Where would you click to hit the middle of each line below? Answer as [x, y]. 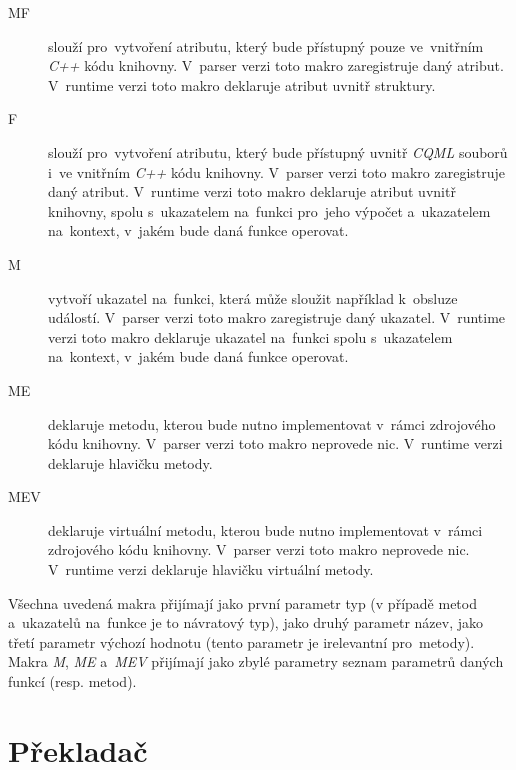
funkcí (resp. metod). [72, 681]
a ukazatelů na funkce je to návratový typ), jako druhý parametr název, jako [246, 622]
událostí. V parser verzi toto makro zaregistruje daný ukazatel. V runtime [277, 317]
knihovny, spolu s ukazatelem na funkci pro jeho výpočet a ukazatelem [269, 210]
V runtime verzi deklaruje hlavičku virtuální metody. [211, 569]
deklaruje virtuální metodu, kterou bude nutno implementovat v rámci [265, 529]
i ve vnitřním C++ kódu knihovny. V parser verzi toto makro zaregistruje [277, 171]
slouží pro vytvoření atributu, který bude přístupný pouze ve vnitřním [266, 45]
